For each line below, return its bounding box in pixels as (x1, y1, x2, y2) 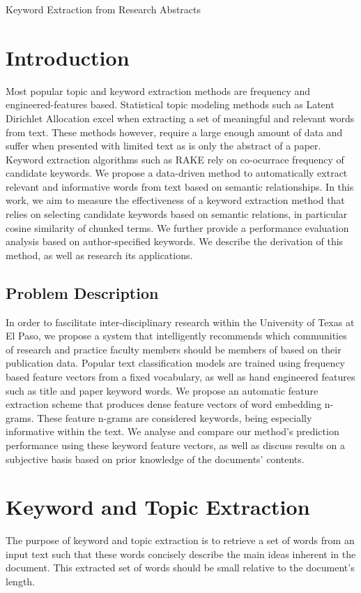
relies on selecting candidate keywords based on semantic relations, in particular (6, 207, 348, 221)
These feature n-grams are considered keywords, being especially (37, 410, 312, 425)
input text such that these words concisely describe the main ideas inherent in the (6, 546, 356, 561)
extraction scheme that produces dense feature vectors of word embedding (6, 397, 322, 411)
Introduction (6, 43, 130, 71)
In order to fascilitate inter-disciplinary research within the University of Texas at (6, 314, 355, 329)
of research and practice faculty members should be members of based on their (6, 342, 341, 356)
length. (6, 574, 36, 589)
